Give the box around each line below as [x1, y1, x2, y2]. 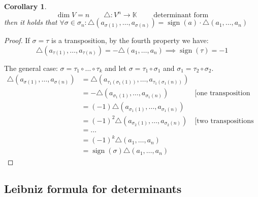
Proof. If [4, 35, 30, 46]
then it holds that [4, 17, 57, 27]
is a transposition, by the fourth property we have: [51, 35, 209, 46]
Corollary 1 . [4, 1, 47, 11]
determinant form [153, 12, 209, 19]
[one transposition [195, 90, 250, 97]
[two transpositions [195, 117, 254, 125]
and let [105, 62, 127, 73]
